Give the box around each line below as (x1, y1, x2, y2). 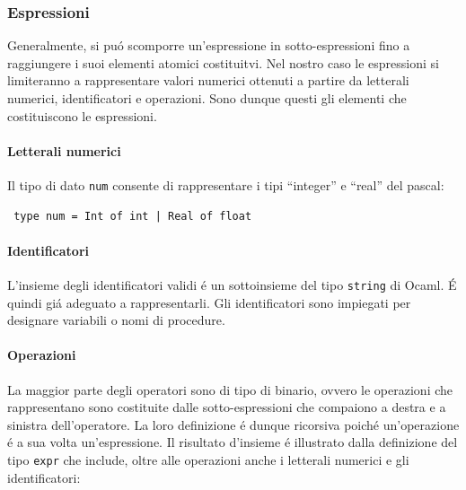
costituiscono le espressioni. (7, 106, 157, 125)
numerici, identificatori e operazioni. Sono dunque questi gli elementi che (7, 89, 407, 107)
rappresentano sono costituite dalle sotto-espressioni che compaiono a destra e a (7, 398, 446, 416)
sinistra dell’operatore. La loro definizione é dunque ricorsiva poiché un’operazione (7, 415, 460, 433)
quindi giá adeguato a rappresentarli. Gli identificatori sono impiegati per (7, 293, 411, 311)
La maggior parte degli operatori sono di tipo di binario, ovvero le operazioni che (7, 380, 453, 398)
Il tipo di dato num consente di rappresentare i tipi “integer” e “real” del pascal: (7, 175, 444, 194)
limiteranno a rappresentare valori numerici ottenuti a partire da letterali (7, 71, 409, 90)
